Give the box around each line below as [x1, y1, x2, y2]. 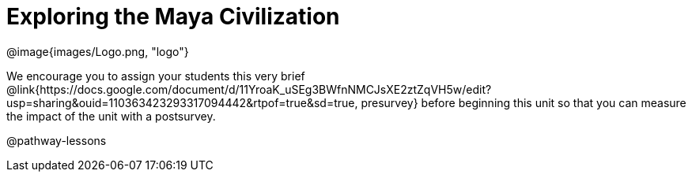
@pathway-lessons [6, 133, 107, 147]
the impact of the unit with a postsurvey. [6, 109, 216, 123]
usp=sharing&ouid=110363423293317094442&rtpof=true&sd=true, [6, 95, 358, 109]
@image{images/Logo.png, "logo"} [6, 44, 189, 58]
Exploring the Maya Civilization [6, 3, 340, 30]
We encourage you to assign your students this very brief [6, 69, 305, 83]
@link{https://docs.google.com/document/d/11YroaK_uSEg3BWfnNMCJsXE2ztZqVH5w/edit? [6, 82, 492, 96]
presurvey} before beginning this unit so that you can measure [361, 95, 686, 109]
